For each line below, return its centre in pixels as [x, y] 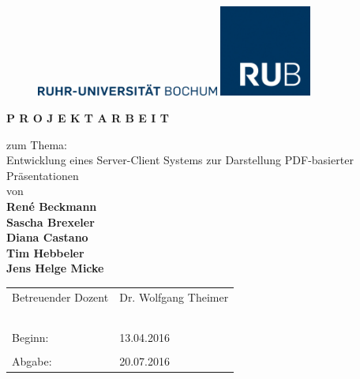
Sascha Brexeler [51, 221]
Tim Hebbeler [45, 252]
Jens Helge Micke [55, 268]
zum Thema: [37, 144]
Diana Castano [47, 237]
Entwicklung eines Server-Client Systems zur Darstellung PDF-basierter [180, 160]
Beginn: [30, 337]
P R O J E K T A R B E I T [88, 117]
